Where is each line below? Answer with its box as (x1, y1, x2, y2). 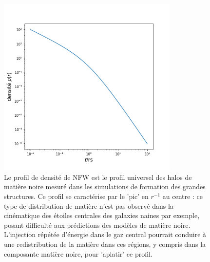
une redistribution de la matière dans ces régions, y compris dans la (4, 239, 206, 249)
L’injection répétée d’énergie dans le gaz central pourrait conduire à (4, 229, 207, 240)
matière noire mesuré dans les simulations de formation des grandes (4, 181, 206, 192)
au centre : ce (162, 191, 203, 201)
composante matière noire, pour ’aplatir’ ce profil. (4, 248, 153, 259)
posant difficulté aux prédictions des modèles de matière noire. (4, 219, 191, 230)
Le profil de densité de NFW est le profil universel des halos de (4, 172, 192, 182)
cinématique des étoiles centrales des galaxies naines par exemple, (4, 210, 200, 220)
